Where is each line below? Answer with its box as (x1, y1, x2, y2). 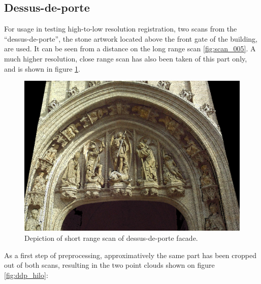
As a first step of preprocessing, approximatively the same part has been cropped (4, 249, 256, 260)
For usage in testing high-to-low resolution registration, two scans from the (4, 23, 237, 34)
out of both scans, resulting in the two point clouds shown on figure (4, 260, 215, 270)
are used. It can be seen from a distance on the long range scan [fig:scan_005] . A (4, 43, 256, 54)
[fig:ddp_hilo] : (4, 269, 48, 280)
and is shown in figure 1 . (4, 63, 80, 74)
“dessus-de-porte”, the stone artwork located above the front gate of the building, (4, 33, 258, 44)
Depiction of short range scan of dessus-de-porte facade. (24, 232, 198, 243)
